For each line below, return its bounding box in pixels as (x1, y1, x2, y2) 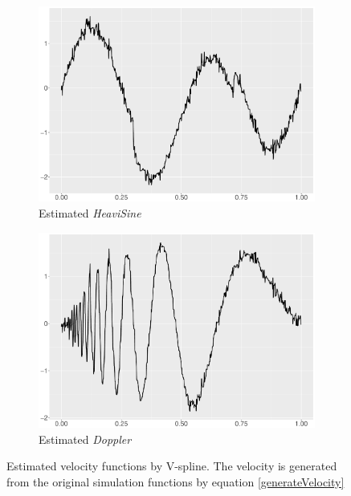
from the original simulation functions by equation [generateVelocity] (6, 473, 345, 490)
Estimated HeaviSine (39, 205, 141, 222)
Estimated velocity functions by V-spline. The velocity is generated (6, 457, 337, 474)
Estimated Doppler (39, 430, 132, 447)
